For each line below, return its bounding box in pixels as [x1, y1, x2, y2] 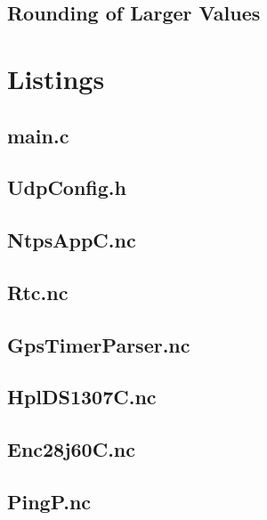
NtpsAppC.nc [7, 226, 136, 254]
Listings [7, 60, 105, 96]
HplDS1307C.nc [7, 383, 157, 410]
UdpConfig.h [7, 174, 126, 201]
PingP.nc [7, 488, 92, 516]
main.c [7, 121, 69, 149]
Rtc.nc [7, 278, 69, 305]
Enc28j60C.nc [7, 435, 135, 463]
